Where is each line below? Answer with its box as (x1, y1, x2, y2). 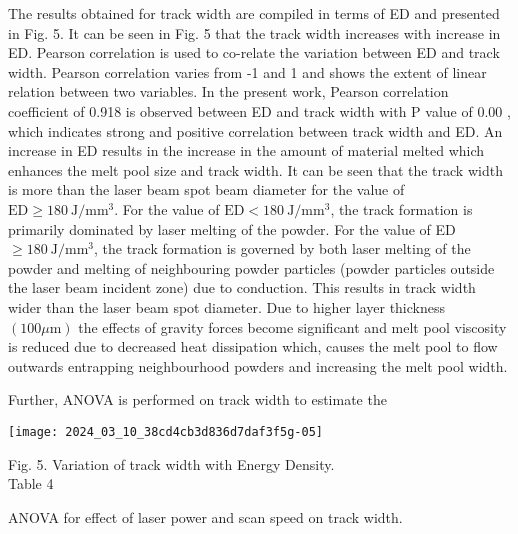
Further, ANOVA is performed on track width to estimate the (8, 389, 387, 410)
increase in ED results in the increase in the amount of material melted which (8, 140, 485, 161)
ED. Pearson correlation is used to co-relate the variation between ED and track (8, 42, 500, 63)
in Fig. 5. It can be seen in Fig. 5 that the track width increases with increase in (8, 22, 501, 43)
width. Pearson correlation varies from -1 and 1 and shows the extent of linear (8, 61, 487, 82)
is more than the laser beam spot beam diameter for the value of (8, 179, 405, 200)
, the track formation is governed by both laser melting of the (93, 238, 471, 259)
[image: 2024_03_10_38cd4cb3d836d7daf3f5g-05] (8, 424, 323, 439)
